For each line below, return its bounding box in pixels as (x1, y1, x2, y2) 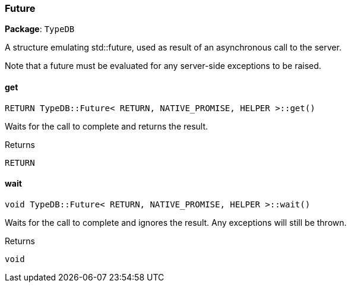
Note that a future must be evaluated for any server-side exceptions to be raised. (5, 61, 321, 71)
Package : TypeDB (5, 24, 75, 34)
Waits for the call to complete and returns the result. (5, 121, 208, 131)
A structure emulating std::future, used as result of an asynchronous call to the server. (5, 42, 341, 53)
